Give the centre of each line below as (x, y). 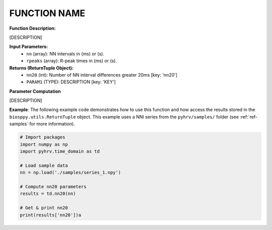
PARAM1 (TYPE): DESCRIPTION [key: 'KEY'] (71, 82)
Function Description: (32, 28)
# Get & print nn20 (44, 208)
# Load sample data (44, 165)
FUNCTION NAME (47, 13)
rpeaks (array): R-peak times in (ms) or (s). (72, 61)
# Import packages (43, 137)
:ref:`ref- (249, 117)
